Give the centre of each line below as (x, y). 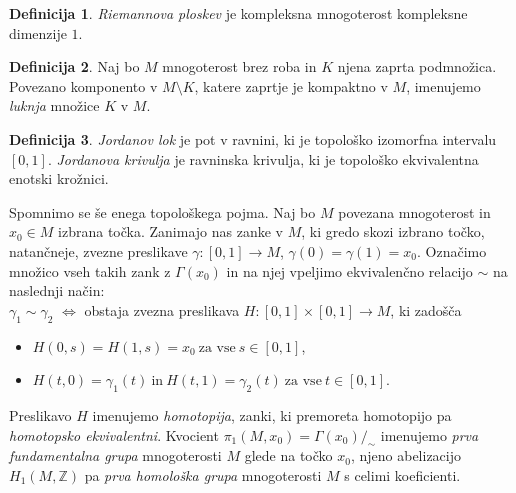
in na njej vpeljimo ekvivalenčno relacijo (349, 270)
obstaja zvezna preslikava (162, 309)
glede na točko (288, 455)
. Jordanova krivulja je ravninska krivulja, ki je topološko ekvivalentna (263, 158)
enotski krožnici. (59, 178)
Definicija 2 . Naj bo (74, 66)
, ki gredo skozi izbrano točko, (393, 231)
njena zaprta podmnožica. (417, 66)
